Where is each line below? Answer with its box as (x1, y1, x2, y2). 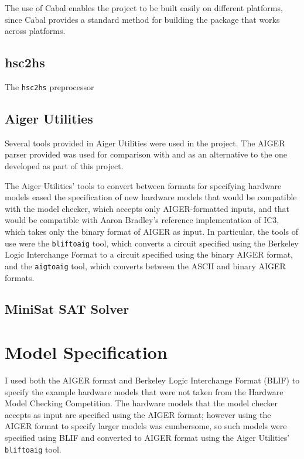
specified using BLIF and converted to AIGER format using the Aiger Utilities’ (5, 431, 290, 443)
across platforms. (5, 25, 66, 37)
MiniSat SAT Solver (5, 300, 129, 318)
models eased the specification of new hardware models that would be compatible (5, 191, 297, 203)
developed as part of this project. (5, 160, 124, 172)
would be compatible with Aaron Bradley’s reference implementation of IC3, (5, 214, 279, 226)
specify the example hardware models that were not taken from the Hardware (5, 385, 283, 398)
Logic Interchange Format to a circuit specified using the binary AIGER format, (5, 248, 293, 261)
